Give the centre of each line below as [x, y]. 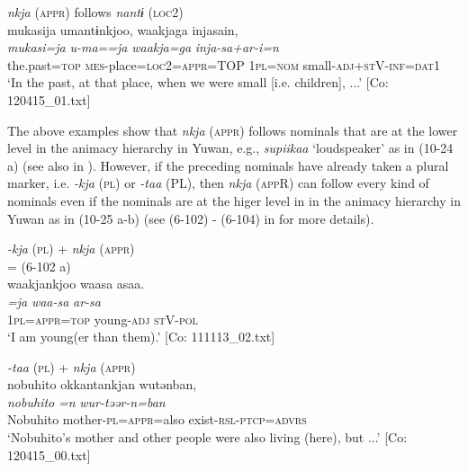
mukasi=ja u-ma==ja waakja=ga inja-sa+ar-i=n [143, 47]
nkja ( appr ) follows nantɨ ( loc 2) [95, 12]
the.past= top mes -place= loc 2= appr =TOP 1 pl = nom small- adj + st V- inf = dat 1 [224, 64]
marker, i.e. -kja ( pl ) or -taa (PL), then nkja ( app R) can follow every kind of [218, 183]
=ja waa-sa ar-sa [54, 301]
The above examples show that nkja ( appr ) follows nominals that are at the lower [233, 130]
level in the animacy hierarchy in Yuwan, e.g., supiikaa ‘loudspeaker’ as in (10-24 [230, 148]
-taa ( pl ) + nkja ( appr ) [72, 366]
